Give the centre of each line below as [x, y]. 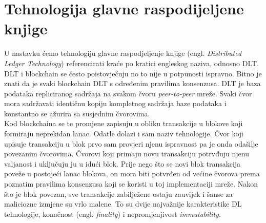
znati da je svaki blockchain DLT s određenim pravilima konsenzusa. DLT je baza [132, 83]
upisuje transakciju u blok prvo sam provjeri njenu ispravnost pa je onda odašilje [131, 143]
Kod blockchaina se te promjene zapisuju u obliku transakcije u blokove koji [124, 123]
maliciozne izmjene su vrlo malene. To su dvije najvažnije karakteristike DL [123, 204]
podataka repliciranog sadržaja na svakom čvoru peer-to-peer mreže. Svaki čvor [128, 93]
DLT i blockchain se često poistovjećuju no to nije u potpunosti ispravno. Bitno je [133, 73]
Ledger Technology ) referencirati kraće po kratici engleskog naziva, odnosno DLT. [132, 63]
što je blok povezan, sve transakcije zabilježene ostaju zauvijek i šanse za [118, 194]
